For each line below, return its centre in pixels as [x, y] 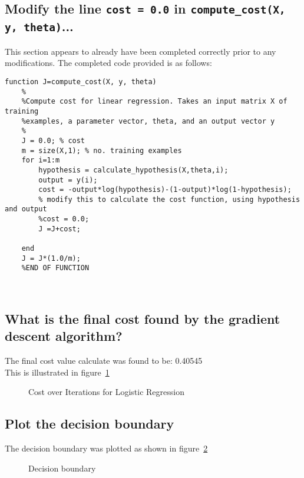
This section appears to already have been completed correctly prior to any [141, 51]
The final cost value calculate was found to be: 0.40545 [104, 361]
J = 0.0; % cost [53, 140]
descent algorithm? [64, 336]
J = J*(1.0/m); [51, 258]
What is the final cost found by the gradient [143, 319]
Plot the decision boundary [90, 424]
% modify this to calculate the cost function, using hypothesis [169, 199]
